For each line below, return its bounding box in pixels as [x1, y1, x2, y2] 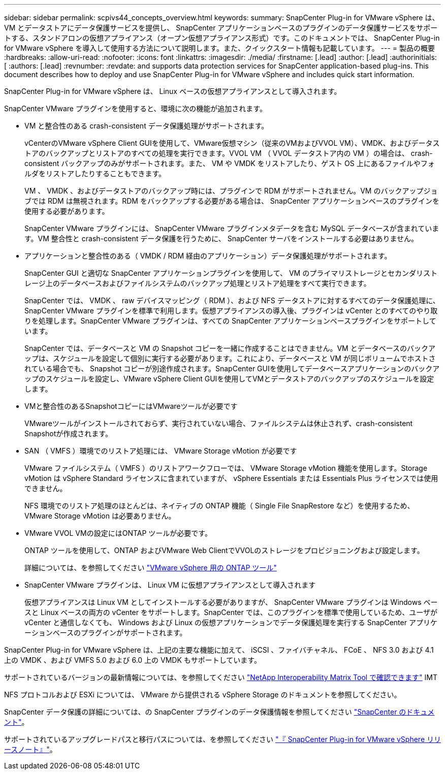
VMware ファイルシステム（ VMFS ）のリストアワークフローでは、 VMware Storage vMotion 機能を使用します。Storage [24, 464, 428, 472]
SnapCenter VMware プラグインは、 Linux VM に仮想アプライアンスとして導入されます [24, 580, 316, 589]
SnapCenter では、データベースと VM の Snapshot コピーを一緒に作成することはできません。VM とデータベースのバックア [24, 344, 435, 352]
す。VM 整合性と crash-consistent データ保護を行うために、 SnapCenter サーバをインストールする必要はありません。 [24, 234, 419, 243]
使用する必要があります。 [24, 207, 109, 215]
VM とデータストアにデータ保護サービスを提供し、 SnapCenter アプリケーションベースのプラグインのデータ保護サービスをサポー [4, 23, 438, 32]
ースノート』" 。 [4, 745, 57, 754]
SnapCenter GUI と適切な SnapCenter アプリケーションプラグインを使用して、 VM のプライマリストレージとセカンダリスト [24, 269, 437, 277]
